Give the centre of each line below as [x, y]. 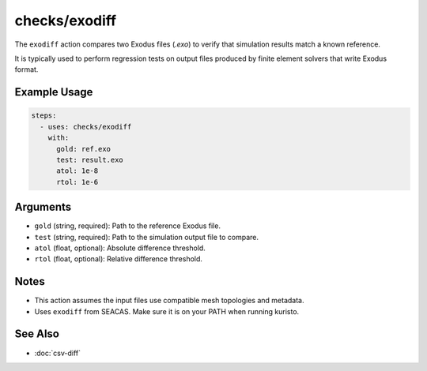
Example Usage [54, 92]
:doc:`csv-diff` [57, 353]
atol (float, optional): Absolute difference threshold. [120, 248]
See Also [37, 334]
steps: [44, 116]
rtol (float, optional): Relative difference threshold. [119, 259]
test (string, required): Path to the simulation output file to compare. [147, 237]
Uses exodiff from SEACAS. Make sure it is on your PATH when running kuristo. [167, 311]
